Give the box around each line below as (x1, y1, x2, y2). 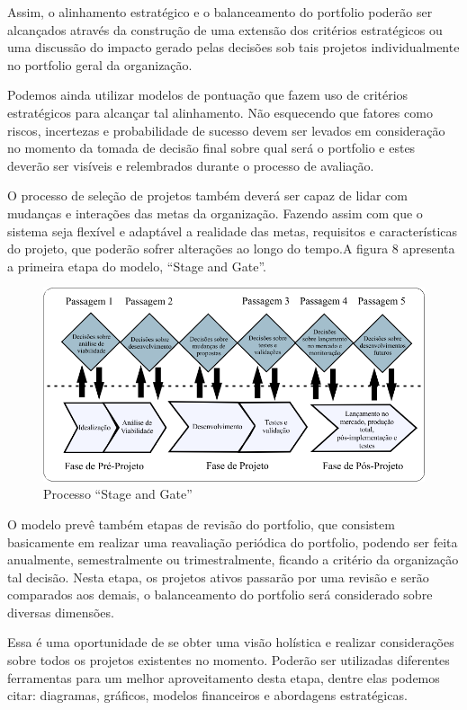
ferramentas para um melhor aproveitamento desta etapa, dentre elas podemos (7, 668, 440, 687)
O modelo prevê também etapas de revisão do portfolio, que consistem (7, 514, 395, 533)
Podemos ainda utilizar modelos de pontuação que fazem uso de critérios (7, 85, 409, 104)
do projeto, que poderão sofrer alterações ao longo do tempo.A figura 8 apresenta (7, 239, 455, 258)
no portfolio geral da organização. (7, 55, 193, 74)
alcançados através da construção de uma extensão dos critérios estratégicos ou (7, 20, 443, 39)
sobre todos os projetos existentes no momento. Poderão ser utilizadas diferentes (7, 651, 450, 670)
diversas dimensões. (7, 602, 114, 621)
